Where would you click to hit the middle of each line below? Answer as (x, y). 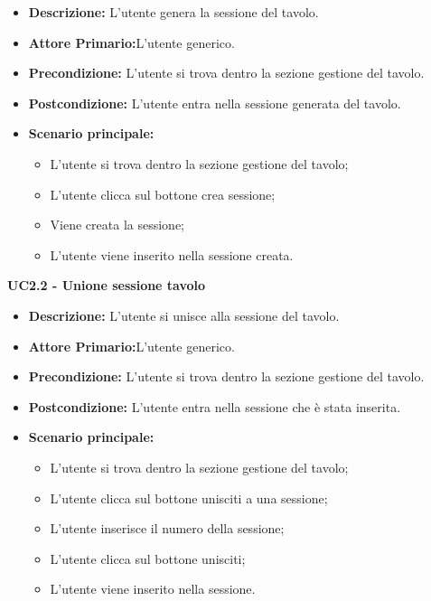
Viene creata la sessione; (117, 225)
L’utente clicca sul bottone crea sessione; (163, 194)
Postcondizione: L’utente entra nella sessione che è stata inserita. (215, 406)
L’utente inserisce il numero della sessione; (167, 528)
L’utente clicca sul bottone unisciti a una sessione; (189, 498)
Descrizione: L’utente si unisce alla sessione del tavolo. (184, 315)
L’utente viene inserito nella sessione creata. (172, 254)
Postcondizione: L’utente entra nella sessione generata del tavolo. (215, 103)
